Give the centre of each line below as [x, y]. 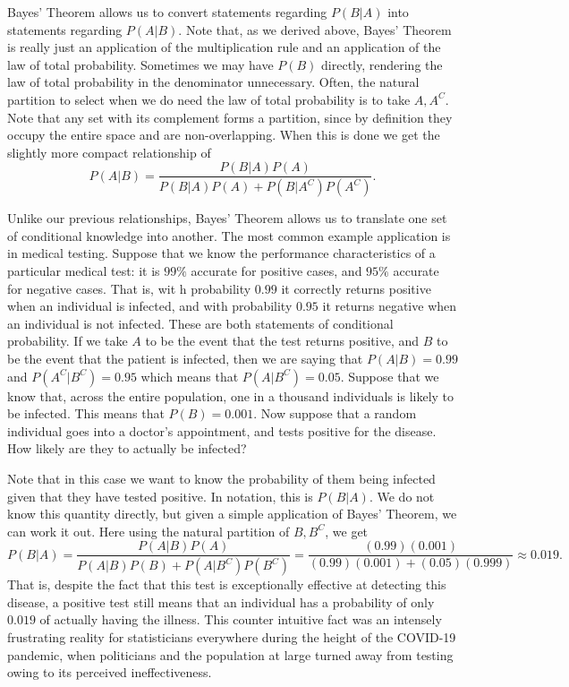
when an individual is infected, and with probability [150, 306]
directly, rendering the [382, 64]
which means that [190, 376]
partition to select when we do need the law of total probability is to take [209, 99]
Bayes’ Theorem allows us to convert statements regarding [167, 12]
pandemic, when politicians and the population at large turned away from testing [230, 654]
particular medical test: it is [84, 271]
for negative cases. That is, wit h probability [129, 288]
